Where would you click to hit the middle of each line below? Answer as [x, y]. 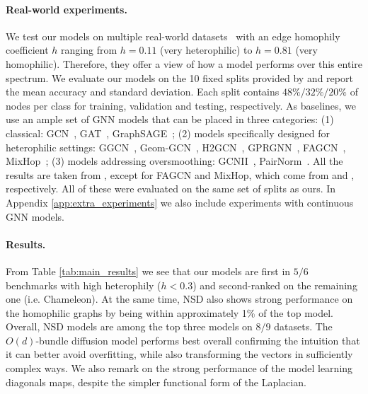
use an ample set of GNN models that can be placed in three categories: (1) [170, 119]
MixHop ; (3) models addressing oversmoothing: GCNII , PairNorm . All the [174, 161]
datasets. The [303, 326]
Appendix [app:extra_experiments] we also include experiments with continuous [180, 202]
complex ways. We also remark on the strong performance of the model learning [179, 368]
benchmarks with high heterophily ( [84, 285]
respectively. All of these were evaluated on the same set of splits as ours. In [171, 189]
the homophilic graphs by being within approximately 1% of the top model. [169, 312]
